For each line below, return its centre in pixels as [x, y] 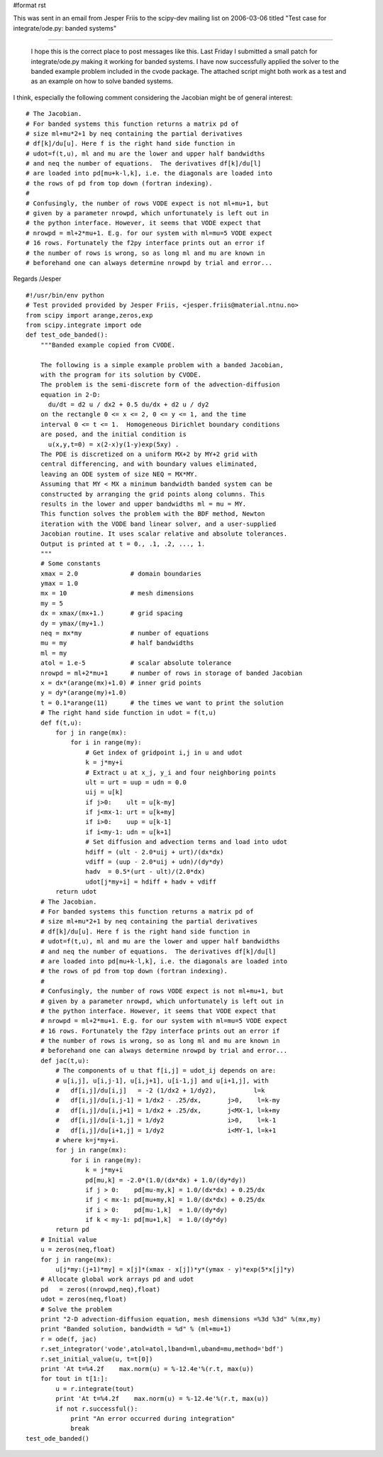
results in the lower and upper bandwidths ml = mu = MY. [143, 504]
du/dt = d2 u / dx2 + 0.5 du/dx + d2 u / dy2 [128, 405]
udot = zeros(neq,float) [83, 1299]
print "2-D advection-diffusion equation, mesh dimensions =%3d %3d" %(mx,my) [181, 1319]
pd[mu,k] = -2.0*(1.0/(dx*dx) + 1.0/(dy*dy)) [166, 1180]
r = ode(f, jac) [68, 1339]
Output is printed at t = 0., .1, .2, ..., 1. [123, 544]
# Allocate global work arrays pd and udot [117, 1279]
